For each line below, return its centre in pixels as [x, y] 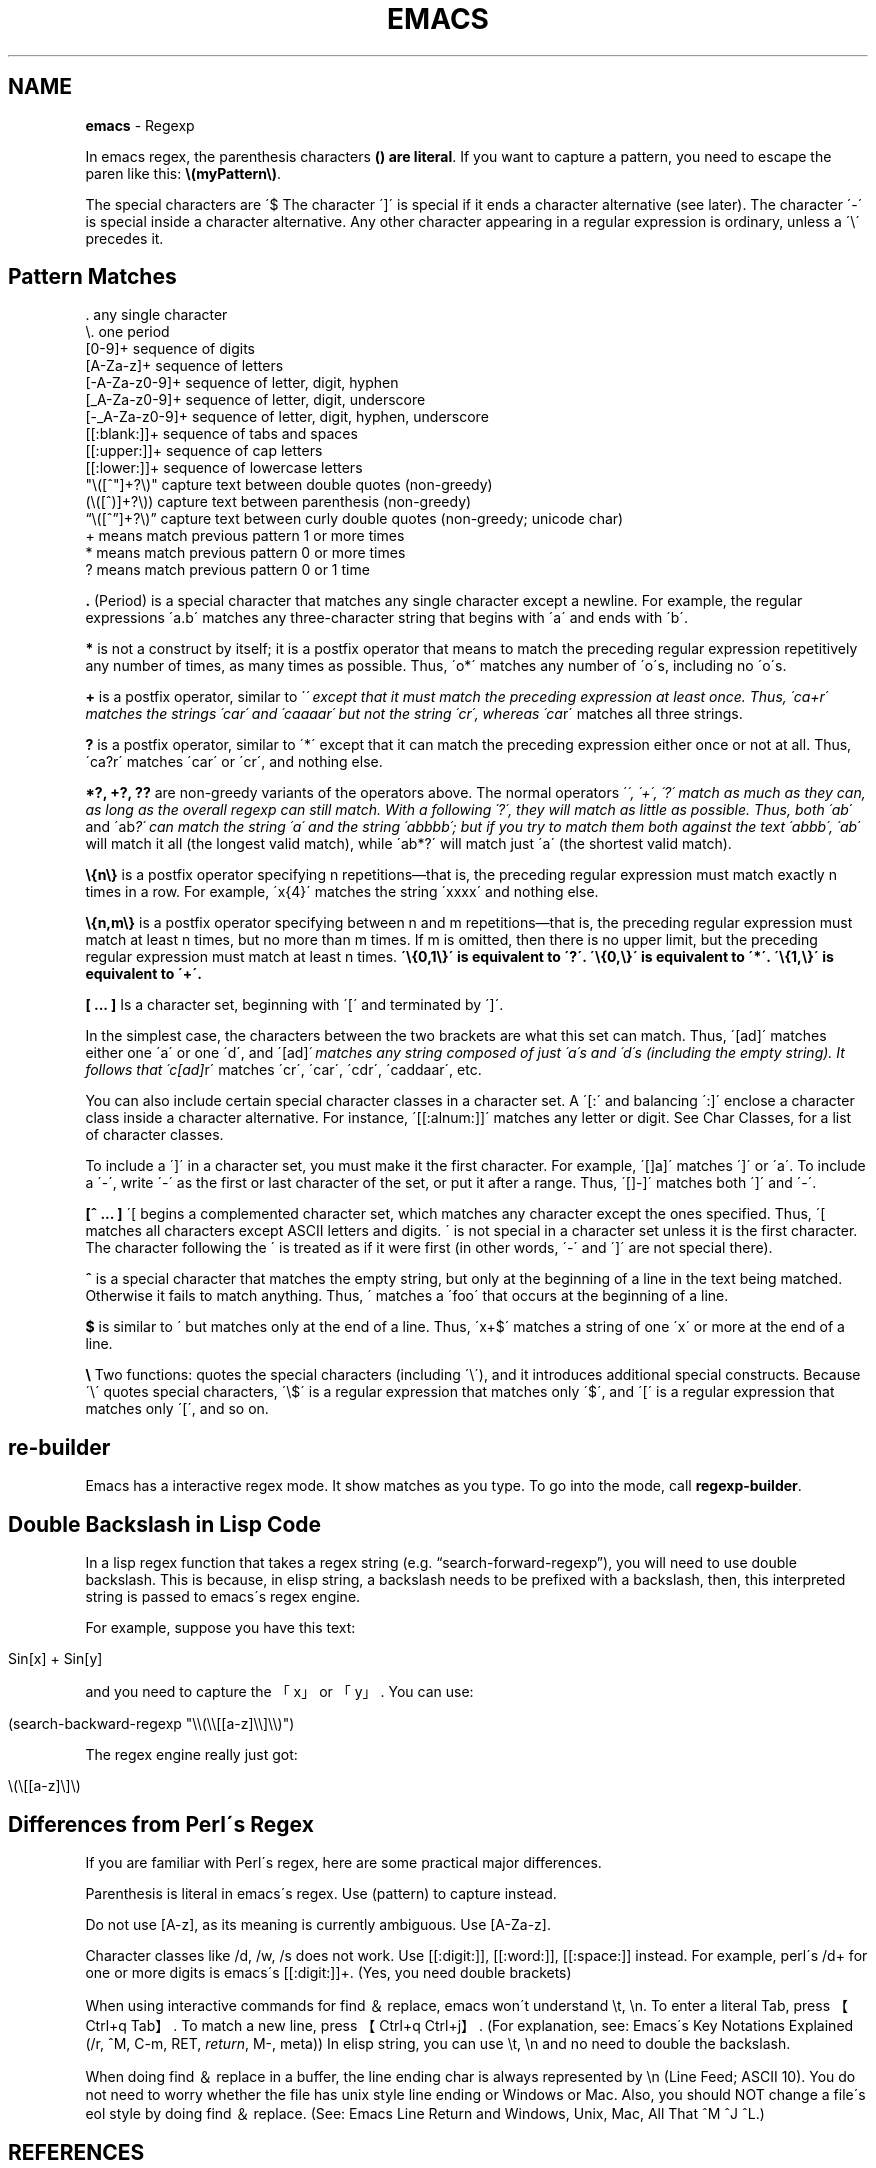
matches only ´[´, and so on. [177, 1409]
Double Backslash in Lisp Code [165, 1524]
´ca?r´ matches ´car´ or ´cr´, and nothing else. [234, 762]
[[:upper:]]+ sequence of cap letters [204, 451]
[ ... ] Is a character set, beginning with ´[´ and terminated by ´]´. [294, 1005]
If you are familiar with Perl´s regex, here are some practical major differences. [343, 1862]
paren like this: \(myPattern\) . [183, 173]
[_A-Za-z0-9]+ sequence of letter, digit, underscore [255, 400]
